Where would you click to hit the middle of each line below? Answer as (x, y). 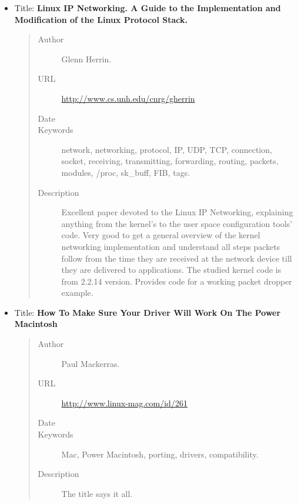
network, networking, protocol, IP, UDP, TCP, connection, (167, 149)
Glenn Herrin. (86, 59)
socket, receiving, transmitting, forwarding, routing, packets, (170, 161)
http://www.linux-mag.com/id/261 (124, 403)
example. (77, 293)
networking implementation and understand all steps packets (171, 246)
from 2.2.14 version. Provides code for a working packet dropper (177, 281)
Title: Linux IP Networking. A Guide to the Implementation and (148, 8)
